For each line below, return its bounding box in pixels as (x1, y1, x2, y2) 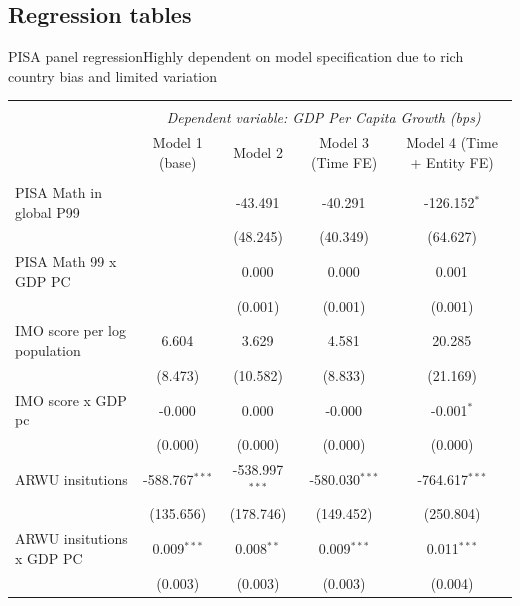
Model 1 (152, 132, 203, 153)
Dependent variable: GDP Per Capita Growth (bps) (166, 107, 481, 128)
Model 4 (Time (406, 132, 498, 153)
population (15, 340, 81, 361)
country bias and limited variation (8, 65, 218, 86)
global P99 (15, 201, 80, 222)
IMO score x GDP (15, 389, 127, 410)
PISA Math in (15, 181, 102, 202)
